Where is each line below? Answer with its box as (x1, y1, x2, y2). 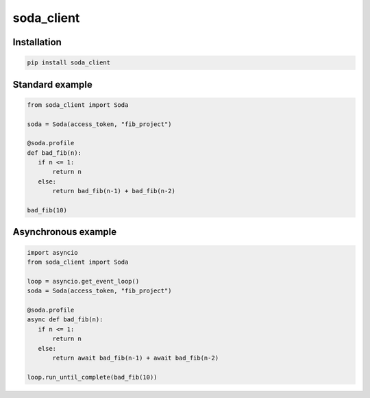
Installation (12, 36, 62, 48)
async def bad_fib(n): (27, 316, 103, 323)
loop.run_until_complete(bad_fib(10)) (27, 373, 158, 381)
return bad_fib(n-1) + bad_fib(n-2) (52, 187, 176, 195)
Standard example (12, 79, 92, 90)
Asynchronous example (12, 226, 117, 238)
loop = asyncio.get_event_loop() (27, 277, 140, 285)
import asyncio (27, 249, 78, 256)
